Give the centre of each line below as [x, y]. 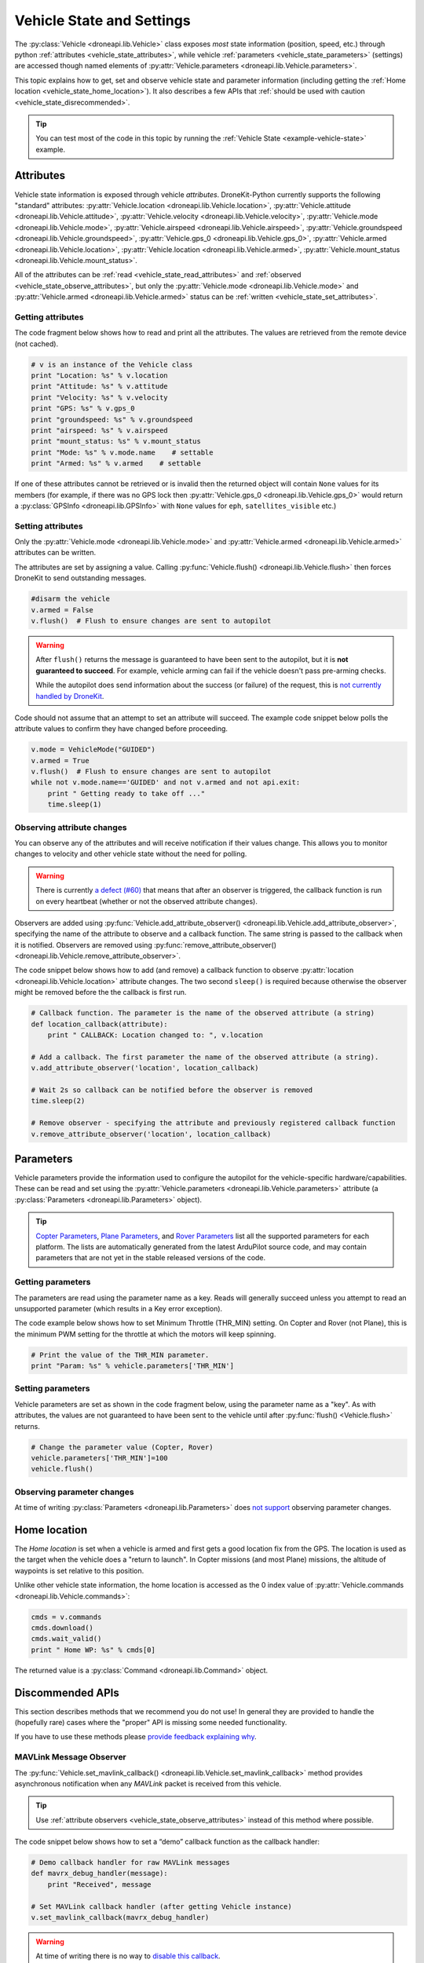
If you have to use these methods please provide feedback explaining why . [135, 1737]
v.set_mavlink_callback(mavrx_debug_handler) [120, 1917]
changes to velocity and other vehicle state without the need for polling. [131, 854]
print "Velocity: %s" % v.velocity [99, 397]
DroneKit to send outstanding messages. [80, 578]
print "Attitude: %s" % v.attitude [99, 386]
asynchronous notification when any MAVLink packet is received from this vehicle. [148, 1783]
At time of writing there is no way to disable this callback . [128, 1956]
